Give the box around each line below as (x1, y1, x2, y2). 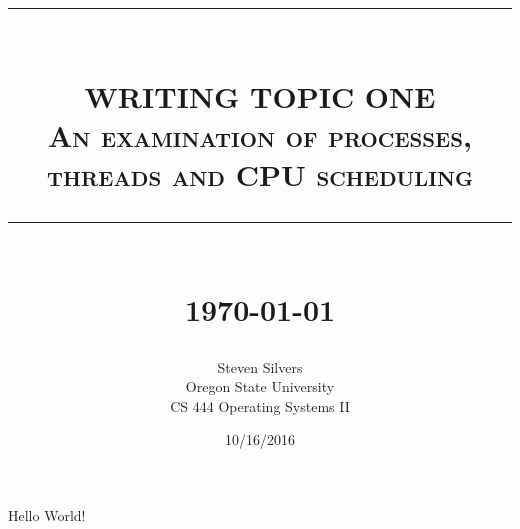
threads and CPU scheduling (47, 153, 473, 194)
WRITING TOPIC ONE (84, 75, 436, 116)
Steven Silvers (217, 356, 303, 377)
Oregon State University (185, 376, 335, 397)
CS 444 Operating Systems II (170, 395, 350, 416)
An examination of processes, (48, 114, 472, 155)
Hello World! (8, 504, 86, 525)
